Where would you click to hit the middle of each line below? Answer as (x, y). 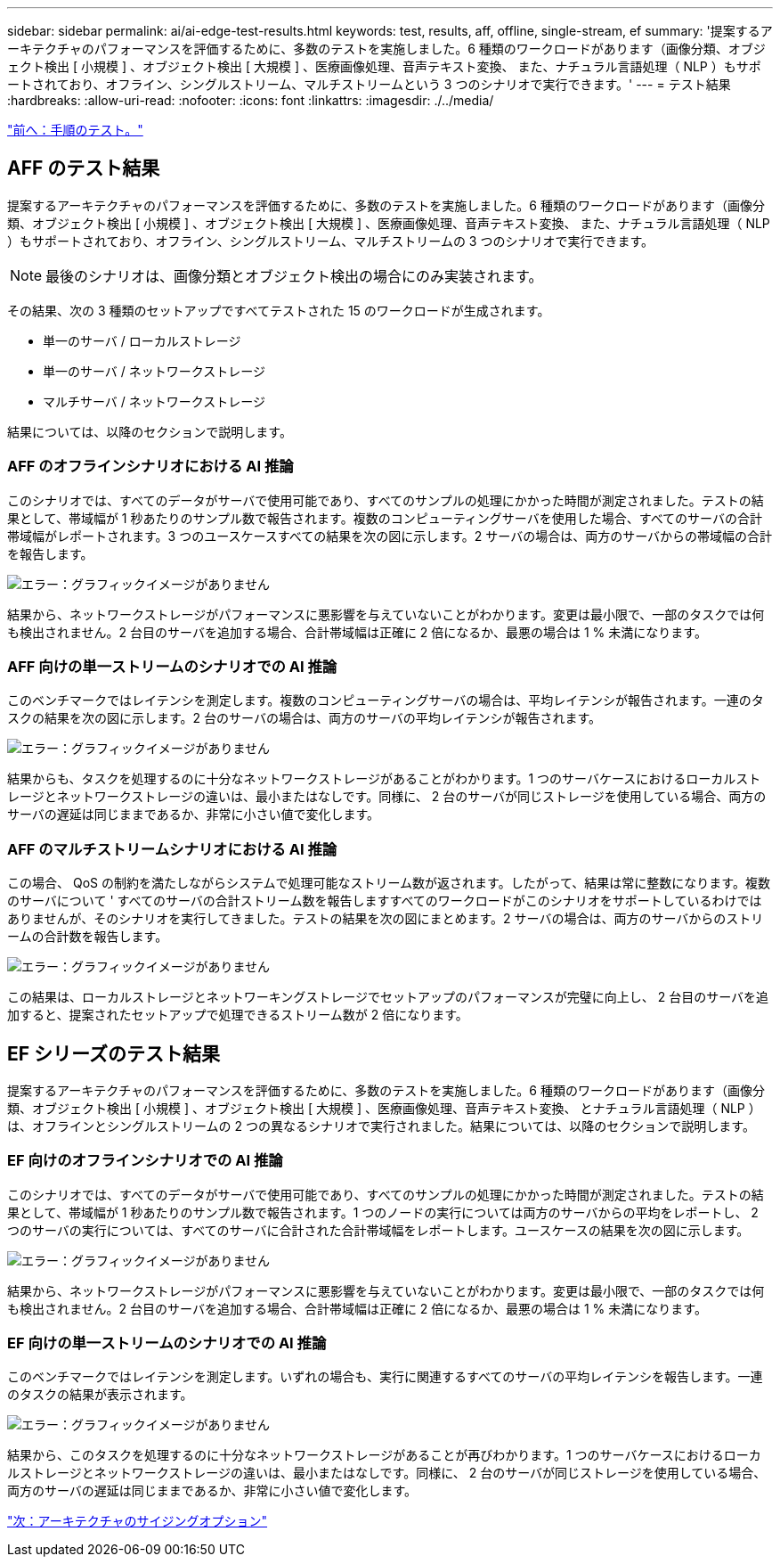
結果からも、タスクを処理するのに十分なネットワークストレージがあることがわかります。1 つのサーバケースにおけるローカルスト (384, 779)
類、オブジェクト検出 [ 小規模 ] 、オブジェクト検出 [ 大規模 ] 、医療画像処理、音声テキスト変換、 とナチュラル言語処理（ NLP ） (384, 1108)
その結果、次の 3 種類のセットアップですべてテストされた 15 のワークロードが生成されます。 (279, 310)
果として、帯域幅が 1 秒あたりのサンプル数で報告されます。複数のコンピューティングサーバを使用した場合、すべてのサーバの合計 (385, 518)
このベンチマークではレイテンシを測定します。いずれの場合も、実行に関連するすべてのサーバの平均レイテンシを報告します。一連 (385, 1377)
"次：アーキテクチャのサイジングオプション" (138, 1521)
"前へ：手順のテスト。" (75, 130)
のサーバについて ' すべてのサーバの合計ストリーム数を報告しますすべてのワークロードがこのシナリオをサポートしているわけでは (385, 901)
